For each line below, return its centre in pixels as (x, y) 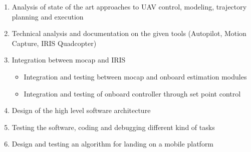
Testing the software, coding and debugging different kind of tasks (113, 127)
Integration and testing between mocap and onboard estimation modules (135, 76)
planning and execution (48, 16)
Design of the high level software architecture (81, 110)
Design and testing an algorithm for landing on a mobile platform (113, 144)
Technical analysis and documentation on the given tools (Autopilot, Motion (129, 33)
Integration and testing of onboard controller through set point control (132, 93)
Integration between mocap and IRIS (69, 60)
